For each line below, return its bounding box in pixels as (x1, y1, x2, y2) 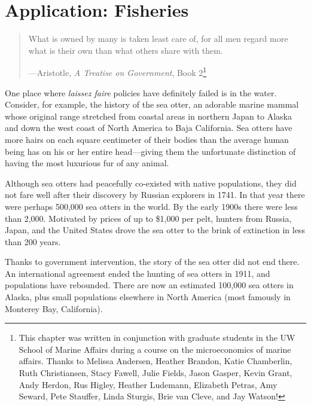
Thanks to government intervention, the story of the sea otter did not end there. (5, 255, 300, 268)
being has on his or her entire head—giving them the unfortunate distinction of (5, 145, 296, 157)
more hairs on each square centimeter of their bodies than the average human (5, 133, 289, 145)
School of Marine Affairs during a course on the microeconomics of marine (19, 343, 291, 355)
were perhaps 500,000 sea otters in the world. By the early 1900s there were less (5, 200, 298, 212)
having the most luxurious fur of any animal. (5, 157, 169, 169)
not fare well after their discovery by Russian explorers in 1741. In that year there (5, 188, 305, 201)
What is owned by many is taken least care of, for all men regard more (28, 32, 288, 45)
